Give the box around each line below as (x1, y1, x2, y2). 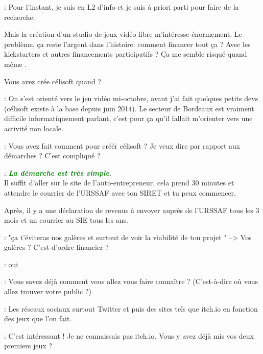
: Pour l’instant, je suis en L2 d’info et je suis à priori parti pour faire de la (4, 2, 239, 12)
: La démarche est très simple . (4, 167, 111, 178)
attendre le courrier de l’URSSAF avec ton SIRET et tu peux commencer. (4, 187, 236, 198)
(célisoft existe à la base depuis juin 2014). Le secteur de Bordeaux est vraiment (4, 103, 254, 113)
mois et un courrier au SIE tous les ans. (4, 215, 128, 225)
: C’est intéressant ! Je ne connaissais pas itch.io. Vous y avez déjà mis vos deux (4, 330, 254, 341)
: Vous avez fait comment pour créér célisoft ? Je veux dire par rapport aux (4, 140, 241, 151)
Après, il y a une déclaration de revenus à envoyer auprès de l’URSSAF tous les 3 (4, 204, 259, 215)
